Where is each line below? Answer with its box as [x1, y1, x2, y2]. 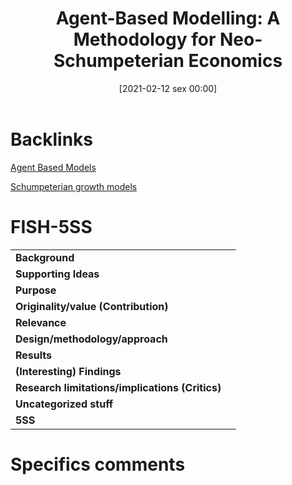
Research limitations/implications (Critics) [15, 380, 222, 394]
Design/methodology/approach [15, 332, 168, 346]
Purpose [15, 283, 57, 297]
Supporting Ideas [15, 267, 100, 281]
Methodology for [73, 28, 217, 51]
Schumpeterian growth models [10, 180, 138, 192]
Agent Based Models [10, 161, 97, 173]
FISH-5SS [10, 215, 93, 238]
